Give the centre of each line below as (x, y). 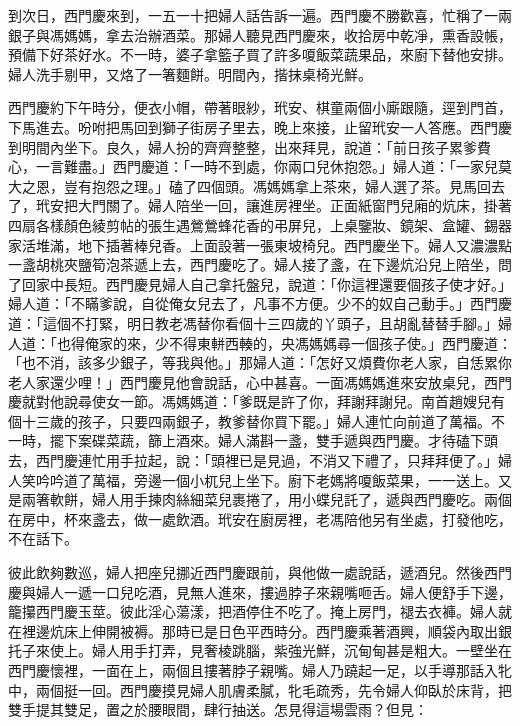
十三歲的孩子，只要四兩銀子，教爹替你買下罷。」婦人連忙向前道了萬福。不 (263, 420)
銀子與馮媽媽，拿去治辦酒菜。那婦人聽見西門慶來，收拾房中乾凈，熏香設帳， (260, 34)
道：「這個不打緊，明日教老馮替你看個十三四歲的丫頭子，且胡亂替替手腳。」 (253, 322)
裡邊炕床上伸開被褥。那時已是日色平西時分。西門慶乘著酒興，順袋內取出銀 (266, 630)
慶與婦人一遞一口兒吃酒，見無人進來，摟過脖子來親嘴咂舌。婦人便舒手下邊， (260, 591)
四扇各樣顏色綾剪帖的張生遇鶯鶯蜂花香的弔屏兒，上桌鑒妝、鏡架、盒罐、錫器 (260, 224)
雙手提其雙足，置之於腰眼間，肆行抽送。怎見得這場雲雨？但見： (218, 709)
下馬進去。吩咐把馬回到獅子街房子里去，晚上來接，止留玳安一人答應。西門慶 (260, 126)
